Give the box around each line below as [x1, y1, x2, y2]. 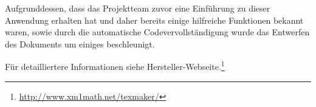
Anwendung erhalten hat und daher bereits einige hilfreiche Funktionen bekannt [5, 13, 304, 26]
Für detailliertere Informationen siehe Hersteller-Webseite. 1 [5, 58, 225, 73]
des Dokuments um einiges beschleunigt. [5, 37, 155, 50]
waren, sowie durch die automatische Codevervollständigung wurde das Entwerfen [5, 26, 310, 38]
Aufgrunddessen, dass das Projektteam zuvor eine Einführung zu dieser [5, 2, 270, 14]
